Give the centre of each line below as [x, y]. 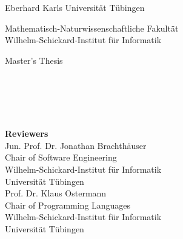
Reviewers [27, 133]
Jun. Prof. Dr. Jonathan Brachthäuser [76, 145]
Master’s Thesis [34, 60]
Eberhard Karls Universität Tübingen [75, 7]
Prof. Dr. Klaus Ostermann [56, 193]
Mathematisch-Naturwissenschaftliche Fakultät [92, 28]
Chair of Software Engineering [61, 157]
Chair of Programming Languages [68, 205]
